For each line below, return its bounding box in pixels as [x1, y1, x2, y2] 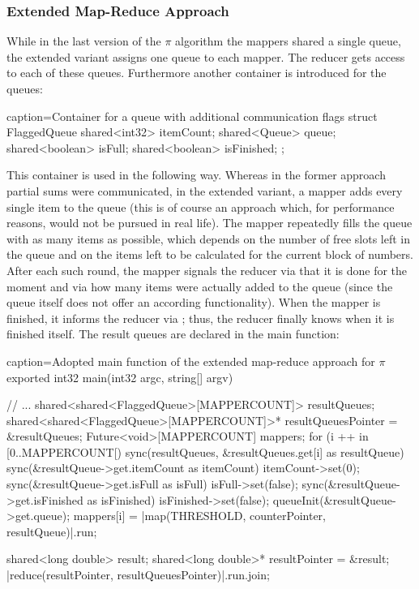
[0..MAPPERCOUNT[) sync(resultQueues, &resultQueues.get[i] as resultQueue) [6, 443, 404, 460]
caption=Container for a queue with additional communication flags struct [6, 107, 378, 124]
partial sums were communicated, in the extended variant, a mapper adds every [6, 182, 403, 199]
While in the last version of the [6, 32, 161, 49]
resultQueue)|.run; [6, 522, 97, 540]
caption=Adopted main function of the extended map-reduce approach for [6, 352, 375, 369]
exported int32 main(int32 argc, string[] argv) [6, 368, 233, 385]
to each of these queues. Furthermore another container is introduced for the [6, 64, 387, 81]
